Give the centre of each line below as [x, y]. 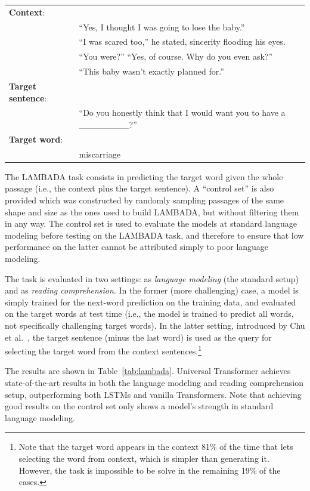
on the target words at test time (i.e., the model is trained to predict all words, [149, 314]
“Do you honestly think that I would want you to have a [182, 112]
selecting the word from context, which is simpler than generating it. [144, 458]
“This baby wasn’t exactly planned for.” [151, 71]
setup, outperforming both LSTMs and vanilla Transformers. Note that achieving [153, 394]
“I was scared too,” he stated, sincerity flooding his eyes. [182, 41]
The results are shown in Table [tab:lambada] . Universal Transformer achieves [148, 371]
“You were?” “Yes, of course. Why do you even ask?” [176, 56]
